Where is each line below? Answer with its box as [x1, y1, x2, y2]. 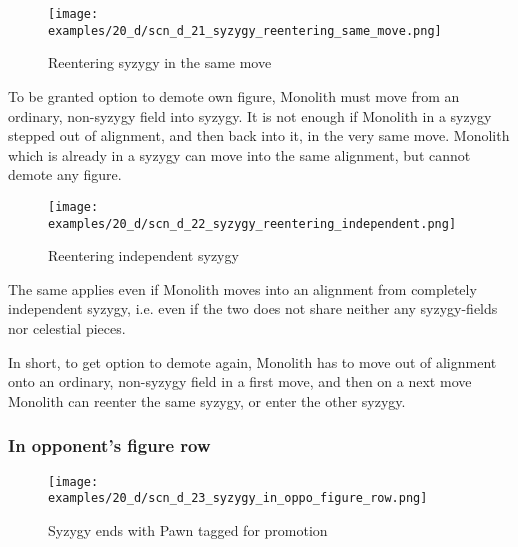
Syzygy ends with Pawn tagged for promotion [48, 519, 328, 540]
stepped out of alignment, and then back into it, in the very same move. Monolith [8, 125, 510, 146]
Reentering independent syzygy [48, 245, 239, 266]
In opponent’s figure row [8, 433, 211, 458]
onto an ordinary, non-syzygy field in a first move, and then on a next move [8, 371, 472, 392]
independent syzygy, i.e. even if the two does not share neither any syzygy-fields [8, 298, 498, 319]
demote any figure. [8, 164, 122, 185]
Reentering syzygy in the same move [48, 52, 272, 73]
